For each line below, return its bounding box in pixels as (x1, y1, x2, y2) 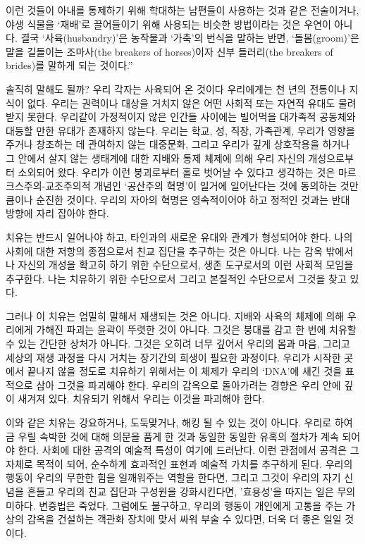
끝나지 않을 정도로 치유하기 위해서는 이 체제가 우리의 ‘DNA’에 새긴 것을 (27, 364, 342, 378)
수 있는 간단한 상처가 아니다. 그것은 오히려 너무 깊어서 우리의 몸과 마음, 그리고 (6, 336, 350, 351)
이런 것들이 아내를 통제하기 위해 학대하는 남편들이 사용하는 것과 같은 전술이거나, (6, 3, 359, 17)
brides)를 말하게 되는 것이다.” (6, 58, 133, 73)
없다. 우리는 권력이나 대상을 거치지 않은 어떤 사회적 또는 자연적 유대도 (27, 95, 335, 110)
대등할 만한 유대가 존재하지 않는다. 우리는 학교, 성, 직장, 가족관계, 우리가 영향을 (6, 123, 355, 137)
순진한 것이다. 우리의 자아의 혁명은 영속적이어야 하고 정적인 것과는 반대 (36, 192, 350, 206)
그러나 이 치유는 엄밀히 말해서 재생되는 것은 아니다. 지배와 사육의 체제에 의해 (6, 308, 345, 323)
